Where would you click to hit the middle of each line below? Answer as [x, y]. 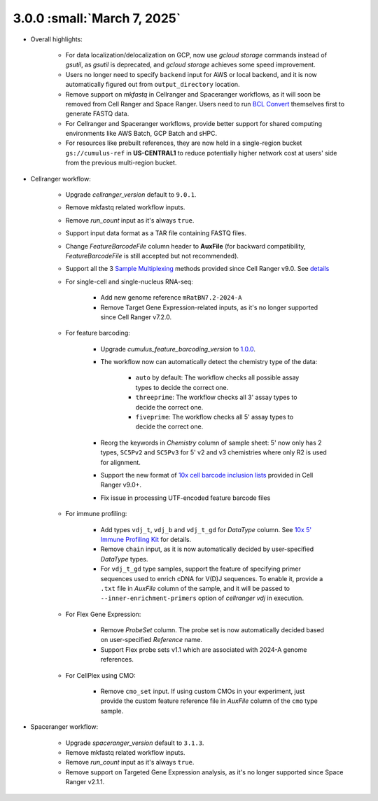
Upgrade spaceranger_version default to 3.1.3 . [135, 743]
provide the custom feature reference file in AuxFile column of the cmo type [209, 701]
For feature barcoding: [98, 333]
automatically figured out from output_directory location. [153, 85]
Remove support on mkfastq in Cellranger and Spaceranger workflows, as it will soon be [193, 94]
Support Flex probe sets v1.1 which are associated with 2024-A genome [204, 649]
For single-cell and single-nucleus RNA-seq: [129, 281]
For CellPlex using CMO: [100, 675]
